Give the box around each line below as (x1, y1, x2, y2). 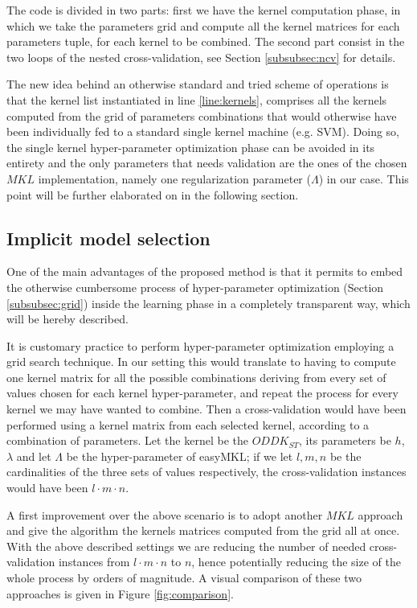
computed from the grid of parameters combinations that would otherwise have (6, 107, 397, 124)
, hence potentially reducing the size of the (191, 553, 401, 570)
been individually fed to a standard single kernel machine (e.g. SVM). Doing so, (6, 123, 399, 140)
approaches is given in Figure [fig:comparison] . (6, 585, 234, 602)
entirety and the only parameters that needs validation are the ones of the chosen (6, 154, 407, 171)
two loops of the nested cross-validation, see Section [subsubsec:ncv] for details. (6, 48, 396, 65)
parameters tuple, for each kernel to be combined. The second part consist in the (6, 33, 405, 50)
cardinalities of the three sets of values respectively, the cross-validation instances (6, 463, 407, 480)
